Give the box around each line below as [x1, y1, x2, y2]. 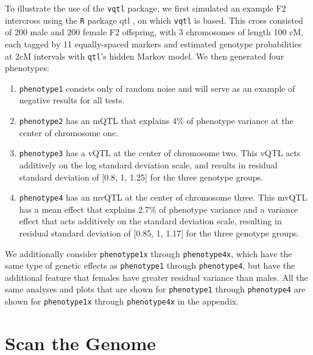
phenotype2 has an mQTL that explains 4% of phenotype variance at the [19, 114, 294, 126]
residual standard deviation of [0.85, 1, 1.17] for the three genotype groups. [19, 226, 300, 239]
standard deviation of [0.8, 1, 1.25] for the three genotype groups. [19, 170, 263, 183]
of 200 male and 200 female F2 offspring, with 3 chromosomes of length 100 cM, [5, 26, 304, 38]
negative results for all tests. [19, 94, 125, 106]
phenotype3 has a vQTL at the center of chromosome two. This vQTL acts [19, 146, 301, 159]
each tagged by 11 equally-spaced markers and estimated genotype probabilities [5, 37, 302, 50]
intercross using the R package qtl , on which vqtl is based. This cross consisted [5, 13, 303, 26]
